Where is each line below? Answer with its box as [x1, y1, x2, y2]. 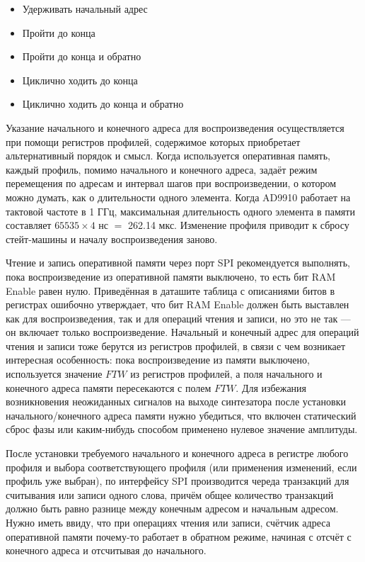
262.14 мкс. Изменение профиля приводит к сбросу [128, 218, 349, 232]
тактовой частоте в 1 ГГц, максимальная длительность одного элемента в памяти [6, 203, 355, 218]
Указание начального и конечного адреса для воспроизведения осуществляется [6, 120, 344, 135]
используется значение [6, 366, 103, 381]
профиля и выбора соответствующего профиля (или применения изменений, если [6, 459, 357, 474]
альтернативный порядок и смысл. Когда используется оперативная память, [6, 148, 330, 163]
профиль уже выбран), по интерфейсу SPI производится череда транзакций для [6, 473, 349, 488]
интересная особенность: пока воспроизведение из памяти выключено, [6, 352, 310, 367]
